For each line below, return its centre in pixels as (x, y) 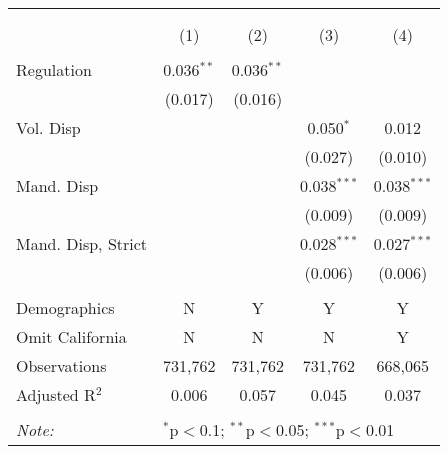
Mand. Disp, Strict (82, 243)
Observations (61, 365)
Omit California (71, 336)
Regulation (54, 69)
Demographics (65, 307)
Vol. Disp (48, 127)
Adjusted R (56, 394)
